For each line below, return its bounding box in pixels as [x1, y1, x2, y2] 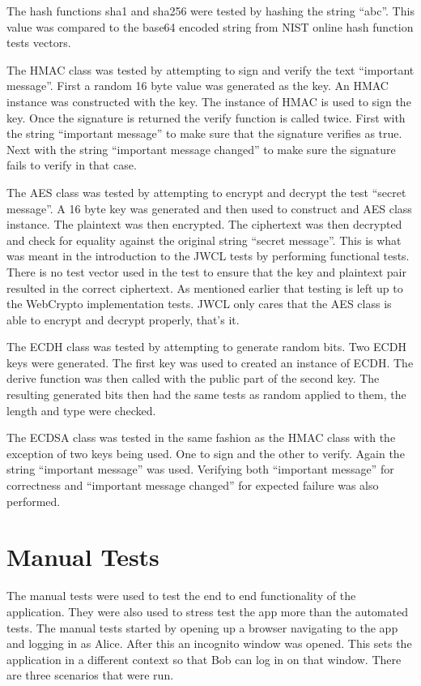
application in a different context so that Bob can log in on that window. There [6, 650, 402, 667]
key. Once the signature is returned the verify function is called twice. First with [6, 109, 406, 126]
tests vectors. [6, 34, 71, 51]
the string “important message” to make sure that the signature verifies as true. [6, 125, 402, 142]
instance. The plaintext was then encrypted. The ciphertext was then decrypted [6, 216, 402, 233]
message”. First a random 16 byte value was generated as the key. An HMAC [6, 77, 389, 94]
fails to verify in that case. [6, 156, 137, 174]
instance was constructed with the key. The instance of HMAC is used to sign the [6, 92, 411, 109]
